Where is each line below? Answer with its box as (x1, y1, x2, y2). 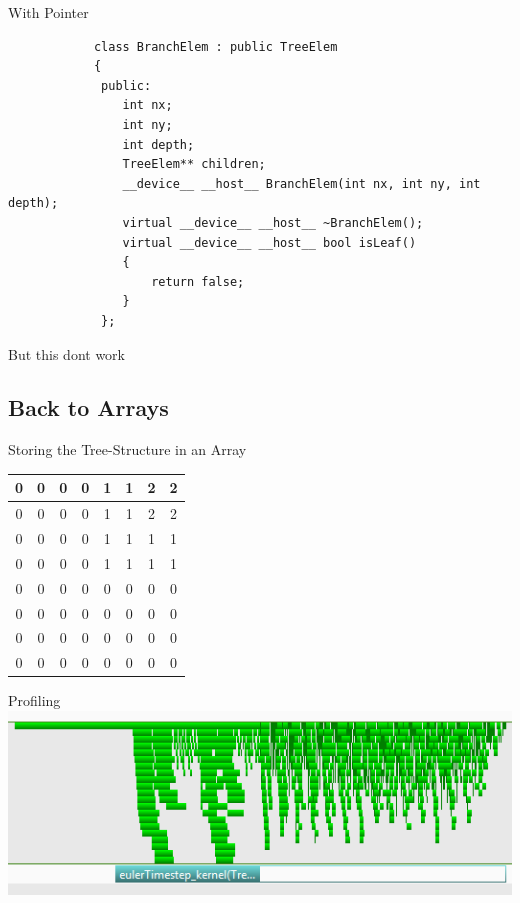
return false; (151, 274, 245, 289)
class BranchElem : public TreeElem (93, 39, 338, 54)
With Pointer (8, 2, 89, 22)
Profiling (8, 690, 61, 711)
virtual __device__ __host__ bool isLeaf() (122, 235, 417, 250)
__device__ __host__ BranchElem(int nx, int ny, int (122, 176, 481, 191)
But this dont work (8, 343, 125, 364)
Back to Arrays (8, 392, 169, 423)
